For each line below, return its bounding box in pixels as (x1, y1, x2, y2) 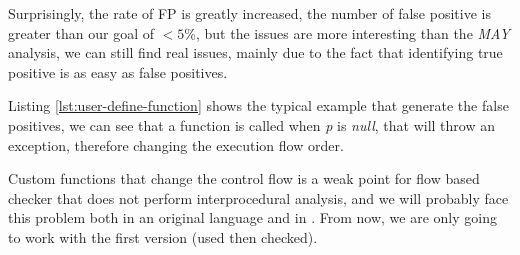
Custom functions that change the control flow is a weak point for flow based (8, 168, 480, 189)
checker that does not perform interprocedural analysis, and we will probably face (8, 187, 509, 208)
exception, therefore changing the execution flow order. (8, 134, 344, 155)
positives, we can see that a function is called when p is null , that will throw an (8, 114, 495, 135)
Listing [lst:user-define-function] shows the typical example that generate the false (8, 95, 509, 116)
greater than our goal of (8, 22, 154, 43)
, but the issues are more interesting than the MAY (195, 22, 510, 43)
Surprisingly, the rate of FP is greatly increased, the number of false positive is (8, 3, 491, 23)
